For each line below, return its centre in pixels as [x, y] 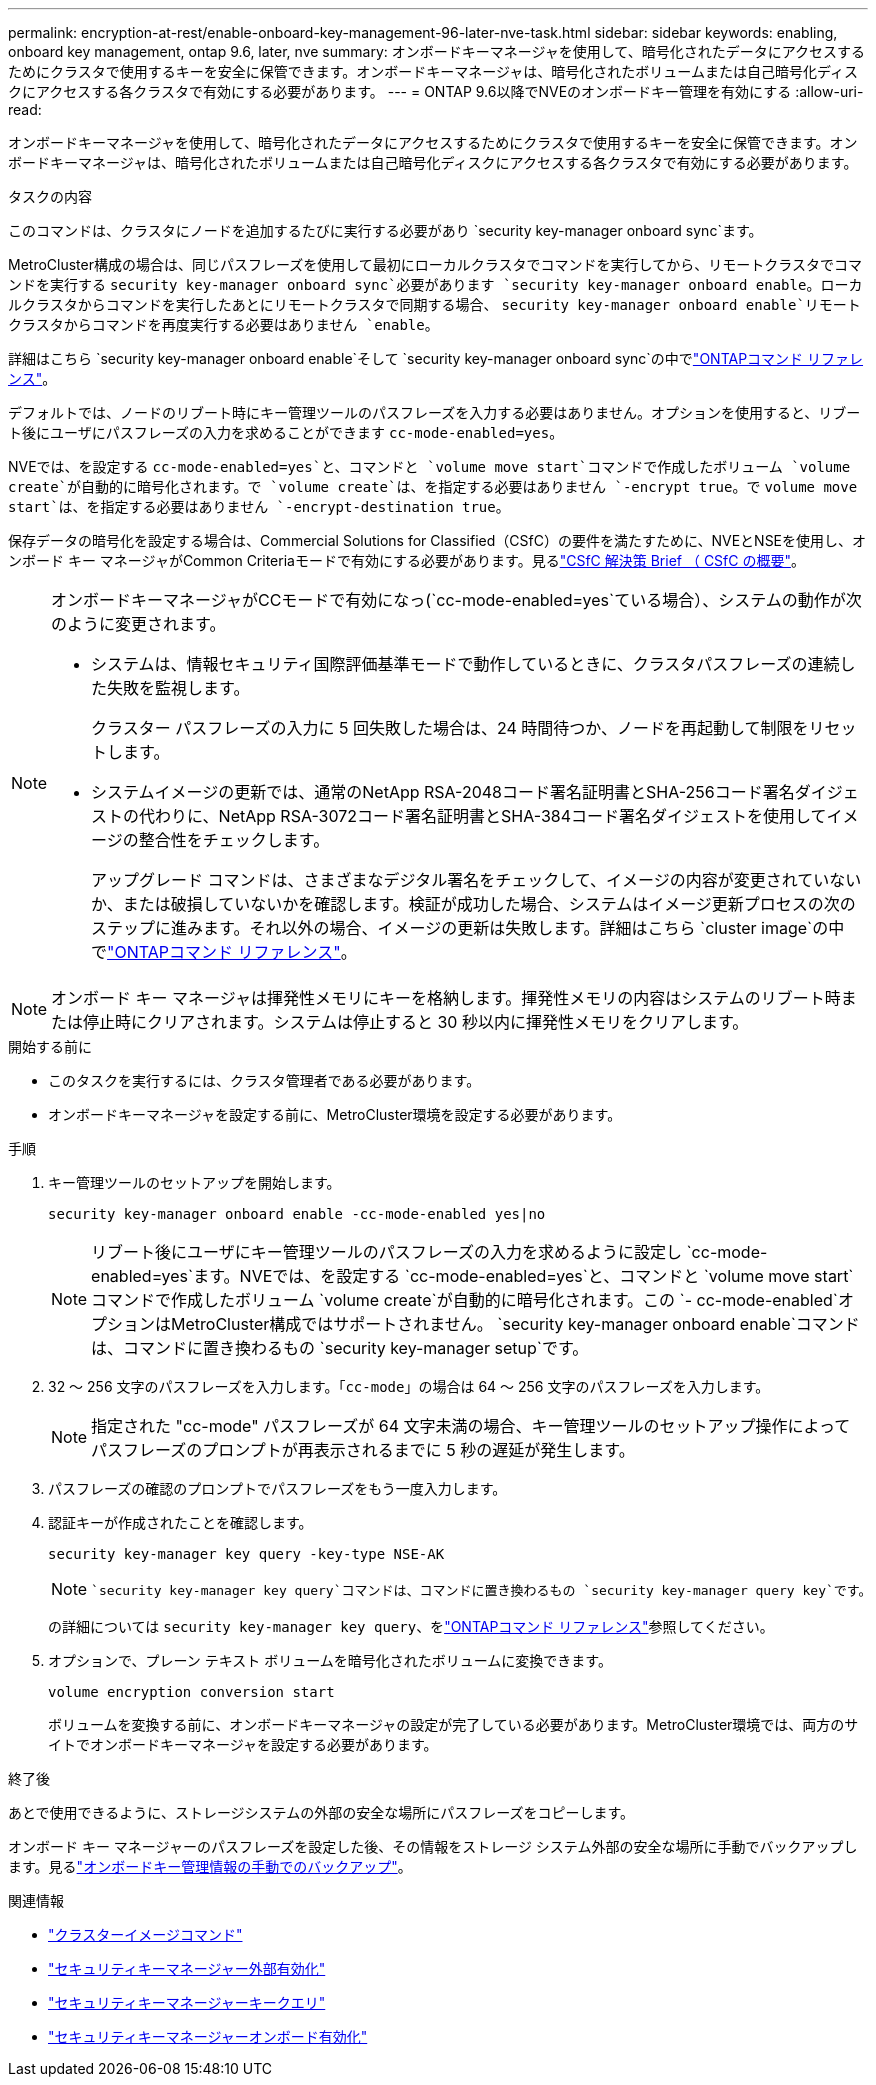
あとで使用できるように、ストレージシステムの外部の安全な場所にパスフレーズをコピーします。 [321, 1812]
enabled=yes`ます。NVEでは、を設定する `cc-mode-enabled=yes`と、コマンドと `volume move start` [472, 1276]
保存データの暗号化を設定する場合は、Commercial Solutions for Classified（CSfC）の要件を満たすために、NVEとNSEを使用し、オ [437, 540]
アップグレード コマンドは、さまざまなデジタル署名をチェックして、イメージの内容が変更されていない [476, 880]
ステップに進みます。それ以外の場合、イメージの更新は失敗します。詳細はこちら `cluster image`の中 [468, 928]
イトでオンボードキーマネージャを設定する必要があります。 [243, 1744]
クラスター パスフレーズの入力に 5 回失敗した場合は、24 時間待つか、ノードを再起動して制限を [450, 728]
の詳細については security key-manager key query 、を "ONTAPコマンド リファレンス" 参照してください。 [411, 1626]
